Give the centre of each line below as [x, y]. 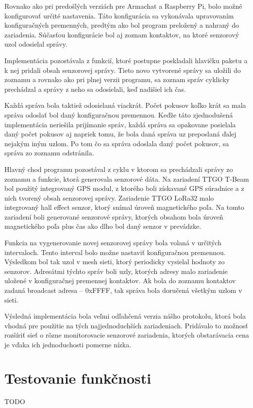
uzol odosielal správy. [36, 44]
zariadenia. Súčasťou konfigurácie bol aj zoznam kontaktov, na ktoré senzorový [122, 34]
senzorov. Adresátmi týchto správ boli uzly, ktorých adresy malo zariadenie [116, 271]
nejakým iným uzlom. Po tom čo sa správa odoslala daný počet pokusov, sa [117, 143]
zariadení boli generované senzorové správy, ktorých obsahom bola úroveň [114, 216]
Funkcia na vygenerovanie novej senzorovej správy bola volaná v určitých [113, 243]
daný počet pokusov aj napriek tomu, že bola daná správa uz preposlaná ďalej [120, 134]
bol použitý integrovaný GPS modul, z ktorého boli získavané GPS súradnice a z [124, 188]
